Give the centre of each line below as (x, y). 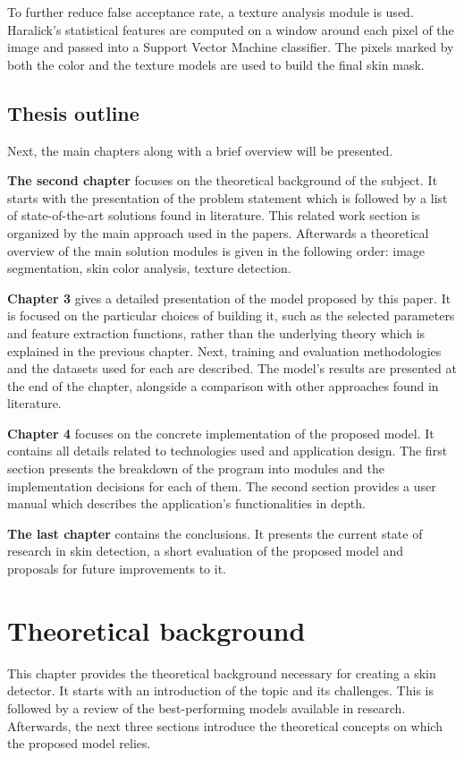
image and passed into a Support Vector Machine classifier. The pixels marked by (231, 47)
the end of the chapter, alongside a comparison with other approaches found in (223, 385)
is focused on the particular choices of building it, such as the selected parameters (231, 315)
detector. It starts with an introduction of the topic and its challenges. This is (220, 690)
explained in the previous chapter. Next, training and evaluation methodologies (224, 350)
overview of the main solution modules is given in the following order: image (216, 250)
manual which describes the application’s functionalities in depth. (186, 503)
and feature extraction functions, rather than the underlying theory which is (216, 332)
